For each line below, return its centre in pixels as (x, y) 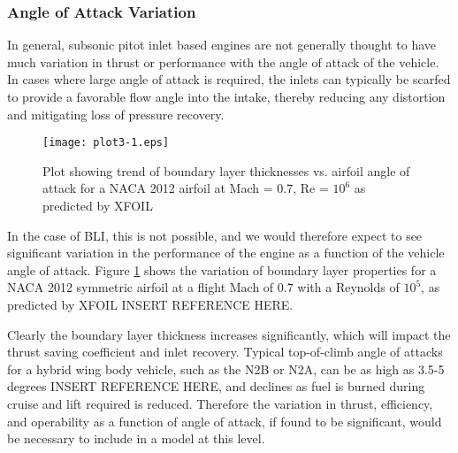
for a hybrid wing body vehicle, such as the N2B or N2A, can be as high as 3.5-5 (226, 369)
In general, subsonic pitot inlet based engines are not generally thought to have (221, 45)
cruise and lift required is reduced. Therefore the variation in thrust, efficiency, (220, 403)
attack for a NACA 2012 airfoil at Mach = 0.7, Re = (186, 188)
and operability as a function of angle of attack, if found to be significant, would (225, 421)
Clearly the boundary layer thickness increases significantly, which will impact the (229, 334)
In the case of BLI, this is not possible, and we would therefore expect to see (215, 235)
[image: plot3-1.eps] (106, 143)
